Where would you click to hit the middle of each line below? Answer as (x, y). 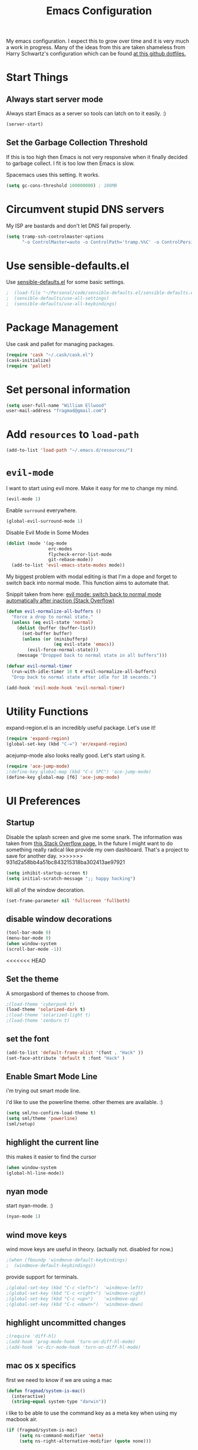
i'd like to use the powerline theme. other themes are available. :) (85, 1102)
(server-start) (25, 124)
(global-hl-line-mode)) (35, 1173)
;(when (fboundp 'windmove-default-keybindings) (67, 1260)
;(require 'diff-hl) (32, 1336)
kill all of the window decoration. (46, 890)
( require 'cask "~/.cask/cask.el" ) (50, 355)
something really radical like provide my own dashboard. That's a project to (98, 849)
